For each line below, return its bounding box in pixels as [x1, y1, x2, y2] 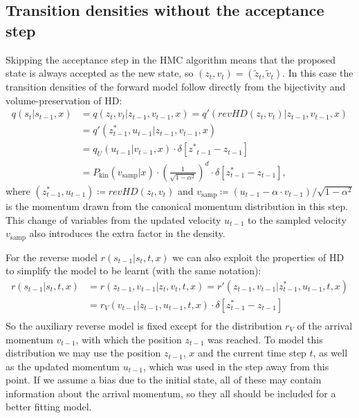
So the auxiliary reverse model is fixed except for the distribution [6, 318, 282, 332]
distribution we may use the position [6, 345, 161, 360]
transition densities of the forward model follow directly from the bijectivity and [6, 79, 346, 94]
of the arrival [297, 318, 353, 332]
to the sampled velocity [247, 212, 347, 227]
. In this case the [282, 66, 353, 80]
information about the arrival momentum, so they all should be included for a [6, 386, 336, 400]
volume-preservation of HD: [6, 93, 122, 107]
